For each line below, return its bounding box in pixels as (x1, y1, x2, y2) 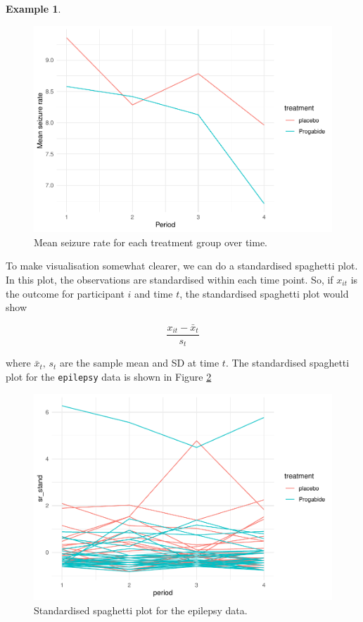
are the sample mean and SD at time (59, 355, 219, 370)
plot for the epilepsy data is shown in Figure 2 (6, 369, 212, 384)
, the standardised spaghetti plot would (179, 286, 349, 300)
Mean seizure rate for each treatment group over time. (34, 234, 267, 249)
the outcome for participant (6, 286, 125, 300)
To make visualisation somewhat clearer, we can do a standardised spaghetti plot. (6, 258, 358, 273)
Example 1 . (6, 1, 61, 15)
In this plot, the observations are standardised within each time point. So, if (6, 272, 333, 286)
